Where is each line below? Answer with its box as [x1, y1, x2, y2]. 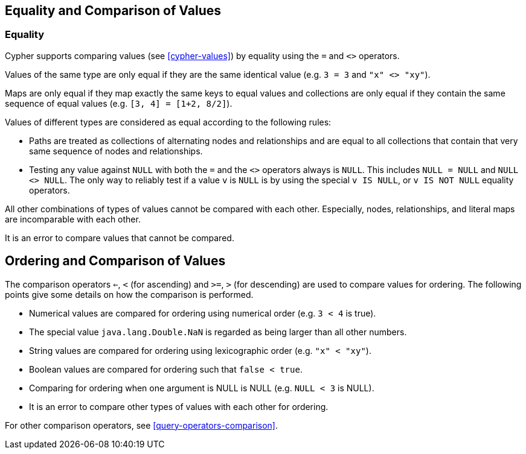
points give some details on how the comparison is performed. [5, 289, 254, 300]
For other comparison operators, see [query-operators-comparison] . [5, 420, 278, 430]
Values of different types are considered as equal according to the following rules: [5, 116, 332, 127]
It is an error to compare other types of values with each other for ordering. [29, 401, 329, 412]
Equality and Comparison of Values [5, 3, 221, 18]
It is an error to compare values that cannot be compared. [5, 232, 234, 243]
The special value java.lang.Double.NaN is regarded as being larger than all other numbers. [29, 326, 407, 337]
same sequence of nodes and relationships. [29, 145, 203, 156]
